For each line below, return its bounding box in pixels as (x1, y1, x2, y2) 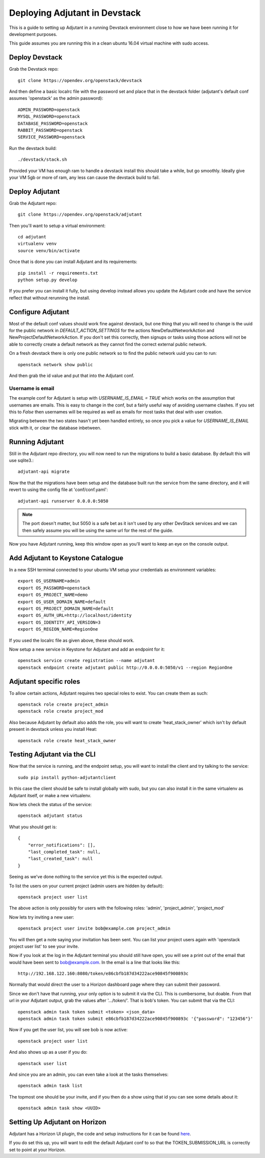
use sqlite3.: (9, 457, 34, 463)
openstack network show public (18, 362, 93, 367)
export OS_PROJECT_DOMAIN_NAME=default (18, 606, 114, 611)
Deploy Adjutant (9, 187, 60, 196)
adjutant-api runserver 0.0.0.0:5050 (18, 498, 109, 504)
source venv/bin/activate (18, 248, 80, 253)
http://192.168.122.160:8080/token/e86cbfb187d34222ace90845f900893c (18, 971, 189, 977)
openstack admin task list (18, 1083, 83, 1089)
